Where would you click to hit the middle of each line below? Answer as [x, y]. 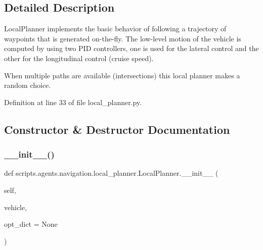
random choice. [28, 85]
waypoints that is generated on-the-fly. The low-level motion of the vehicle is [123, 38]
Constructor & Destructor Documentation [117, 129]
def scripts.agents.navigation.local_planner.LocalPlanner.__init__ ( [111, 173]
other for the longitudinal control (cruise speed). [79, 58]
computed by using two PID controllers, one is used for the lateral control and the [131, 48]
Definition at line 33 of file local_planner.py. [73, 102]
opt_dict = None [31, 224]
